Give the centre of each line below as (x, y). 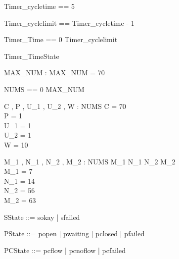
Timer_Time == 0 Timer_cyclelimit (61, 39)
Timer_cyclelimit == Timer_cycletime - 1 (69, 23)
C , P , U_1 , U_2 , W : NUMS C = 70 (65, 106)
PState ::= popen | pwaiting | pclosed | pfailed (74, 233)
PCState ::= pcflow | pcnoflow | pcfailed (65, 250)
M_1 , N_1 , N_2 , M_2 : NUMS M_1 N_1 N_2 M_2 (90, 161)
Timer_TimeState (32, 56)
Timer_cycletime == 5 (40, 6)
